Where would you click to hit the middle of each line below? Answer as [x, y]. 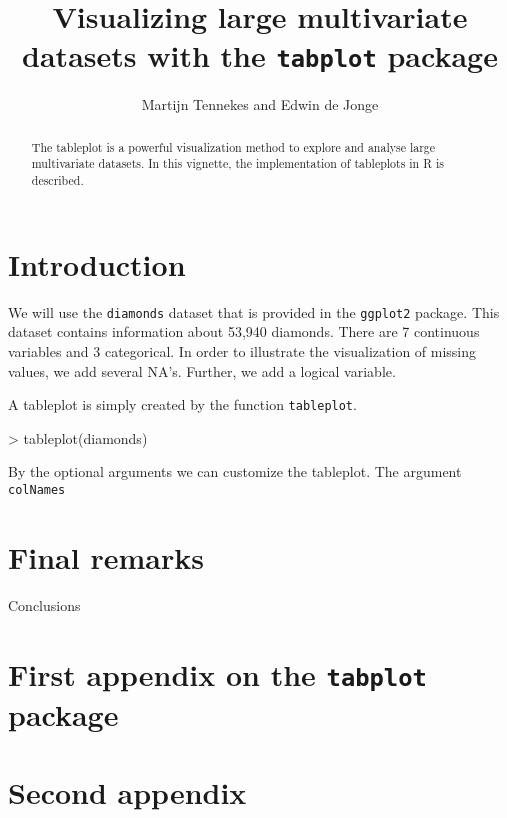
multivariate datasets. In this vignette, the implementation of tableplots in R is [237, 163]
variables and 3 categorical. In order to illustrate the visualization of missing [242, 350]
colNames [37, 490]
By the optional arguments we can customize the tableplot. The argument [235, 471]
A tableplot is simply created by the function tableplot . [182, 404]
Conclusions [44, 604]
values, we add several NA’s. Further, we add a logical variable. [202, 370]
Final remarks [106, 556]
